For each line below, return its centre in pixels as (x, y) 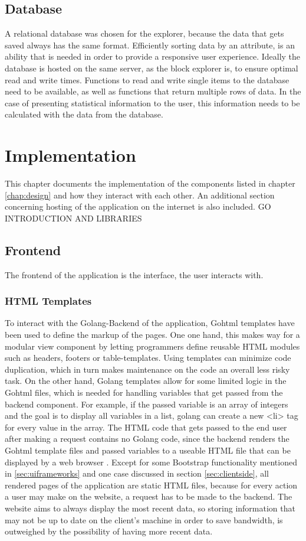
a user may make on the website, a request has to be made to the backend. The (149, 496)
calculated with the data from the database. (84, 114)
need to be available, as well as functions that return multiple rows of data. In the (153, 91)
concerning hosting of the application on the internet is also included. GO (138, 206)
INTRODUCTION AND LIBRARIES (73, 218)
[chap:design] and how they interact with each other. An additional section (140, 195)
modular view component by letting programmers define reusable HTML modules (152, 346)
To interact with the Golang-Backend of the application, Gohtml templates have (150, 323)
